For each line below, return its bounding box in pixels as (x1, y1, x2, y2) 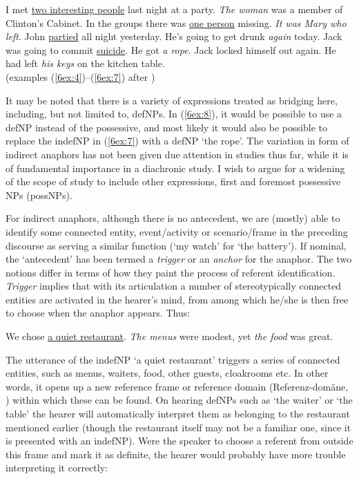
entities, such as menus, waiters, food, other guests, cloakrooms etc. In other (6, 366, 329, 380)
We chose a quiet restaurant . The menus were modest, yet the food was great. (6, 329, 333, 344)
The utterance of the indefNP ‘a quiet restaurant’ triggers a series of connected (6, 352, 340, 366)
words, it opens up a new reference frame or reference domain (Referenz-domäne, (6, 379, 349, 393)
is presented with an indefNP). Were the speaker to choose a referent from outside (6, 433, 353, 448)
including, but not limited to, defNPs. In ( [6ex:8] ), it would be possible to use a (6, 106, 342, 121)
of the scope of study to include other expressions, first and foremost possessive (6, 174, 341, 189)
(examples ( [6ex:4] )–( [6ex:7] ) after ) (6, 69, 155, 84)
